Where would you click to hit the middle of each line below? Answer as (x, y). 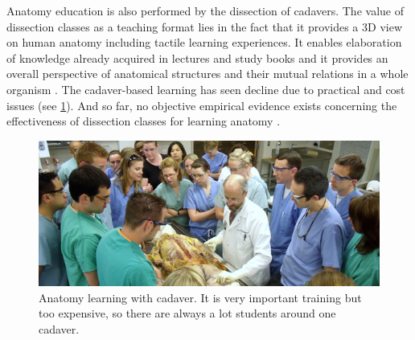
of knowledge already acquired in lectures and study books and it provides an (197, 57)
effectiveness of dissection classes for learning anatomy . (144, 121)
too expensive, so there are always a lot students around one (187, 313)
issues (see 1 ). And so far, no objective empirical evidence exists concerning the (202, 105)
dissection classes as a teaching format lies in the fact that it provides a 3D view (204, 26)
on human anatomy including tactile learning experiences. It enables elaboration (204, 42)
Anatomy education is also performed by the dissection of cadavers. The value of (205, 10)
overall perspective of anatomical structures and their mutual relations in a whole (207, 74)
